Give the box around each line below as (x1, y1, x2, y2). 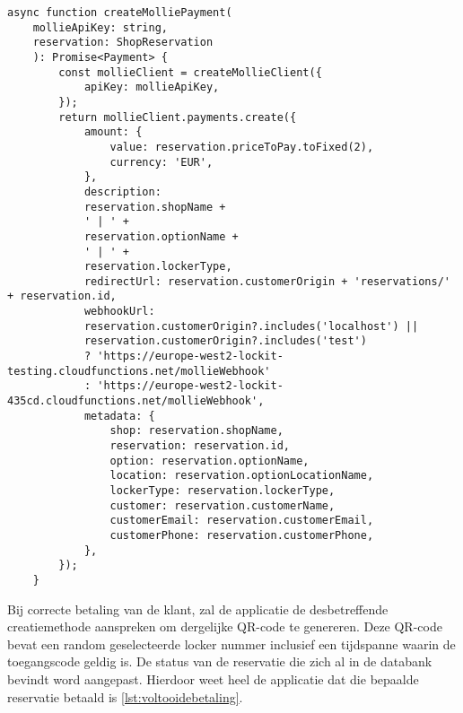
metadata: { (83, 409, 155, 422)
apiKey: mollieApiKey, (83, 81, 220, 94)
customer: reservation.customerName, (109, 499, 336, 512)
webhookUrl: (83, 305, 155, 318)
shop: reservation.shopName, (109, 424, 284, 438)
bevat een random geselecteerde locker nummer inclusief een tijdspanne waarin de (7, 634, 456, 653)
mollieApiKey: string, (32, 21, 168, 34)
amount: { (83, 126, 143, 139)
